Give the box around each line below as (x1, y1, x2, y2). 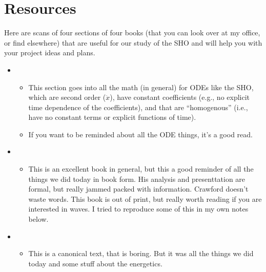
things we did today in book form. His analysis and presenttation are (28, 173, 245, 184)
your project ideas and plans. (4, 47, 95, 58)
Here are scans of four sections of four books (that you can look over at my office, (4, 27, 260, 38)
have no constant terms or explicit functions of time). (28, 112, 196, 122)
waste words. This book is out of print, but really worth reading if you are (28, 193, 262, 204)
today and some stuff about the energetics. (28, 258, 162, 268)
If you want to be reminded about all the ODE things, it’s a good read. (28, 129, 253, 139)
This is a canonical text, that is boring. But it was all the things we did (28, 248, 254, 259)
